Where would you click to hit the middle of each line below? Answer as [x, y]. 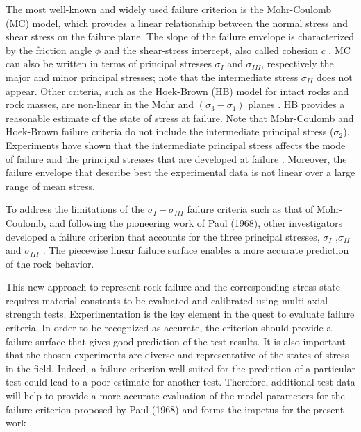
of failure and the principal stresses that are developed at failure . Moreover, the [176, 158]
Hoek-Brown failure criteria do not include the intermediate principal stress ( [170, 131]
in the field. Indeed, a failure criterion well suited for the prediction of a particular [181, 368]
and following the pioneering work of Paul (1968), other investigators [196, 222]
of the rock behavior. [50, 263]
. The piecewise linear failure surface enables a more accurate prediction [196, 250]
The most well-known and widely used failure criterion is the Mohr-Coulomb [168, 9]
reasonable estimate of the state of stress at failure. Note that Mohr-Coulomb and [180, 118]
